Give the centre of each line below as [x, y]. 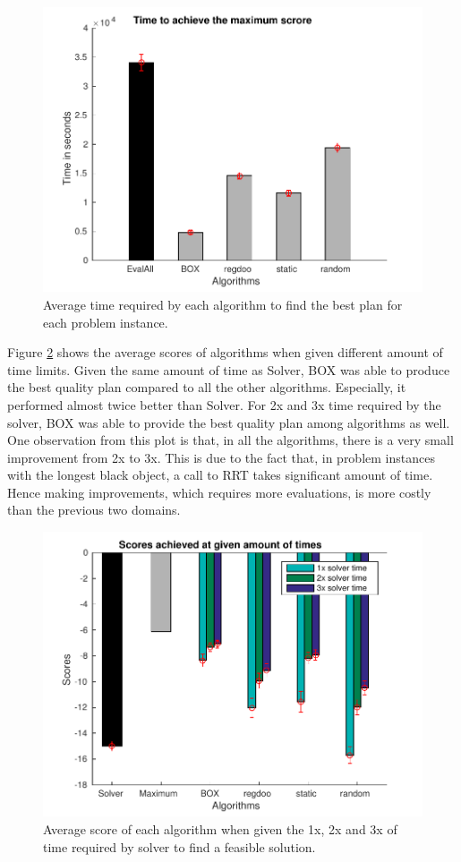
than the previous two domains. [94, 510]
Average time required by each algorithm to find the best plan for [223, 304]
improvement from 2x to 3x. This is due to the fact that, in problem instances [221, 457]
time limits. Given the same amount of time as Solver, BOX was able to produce [229, 369]
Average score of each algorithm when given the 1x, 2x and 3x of [220, 829]
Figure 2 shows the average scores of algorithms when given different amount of [225, 352]
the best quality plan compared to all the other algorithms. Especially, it [207, 387]
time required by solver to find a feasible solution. [179, 846]
